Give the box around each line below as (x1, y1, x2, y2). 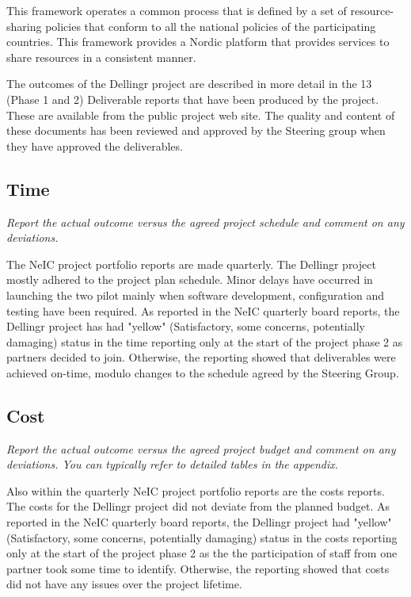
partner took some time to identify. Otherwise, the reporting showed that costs (6, 560, 390, 576)
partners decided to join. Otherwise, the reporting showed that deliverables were (6, 349, 396, 365)
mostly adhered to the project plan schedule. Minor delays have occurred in (6, 271, 373, 288)
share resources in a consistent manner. (6, 48, 196, 65)
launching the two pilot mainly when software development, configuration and (6, 286, 384, 303)
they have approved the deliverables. (6, 137, 183, 154)
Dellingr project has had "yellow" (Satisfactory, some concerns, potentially (6, 318, 365, 335)
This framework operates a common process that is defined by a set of (6, 2, 347, 18)
